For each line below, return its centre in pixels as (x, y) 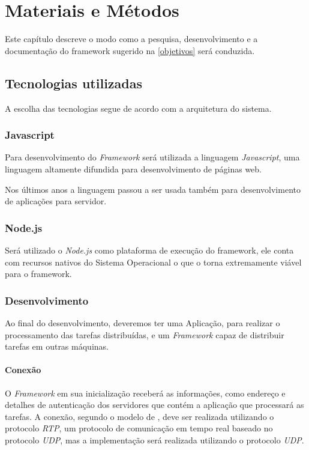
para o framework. (38, 274)
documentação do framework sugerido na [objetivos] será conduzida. (130, 50)
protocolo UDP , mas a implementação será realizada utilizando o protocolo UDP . (154, 439)
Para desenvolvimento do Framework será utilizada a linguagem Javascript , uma (152, 157)
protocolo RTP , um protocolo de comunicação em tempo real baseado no (139, 428)
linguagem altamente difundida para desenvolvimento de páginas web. (133, 169)
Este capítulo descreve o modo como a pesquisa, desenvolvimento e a (131, 39)
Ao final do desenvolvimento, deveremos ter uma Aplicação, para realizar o (142, 322)
